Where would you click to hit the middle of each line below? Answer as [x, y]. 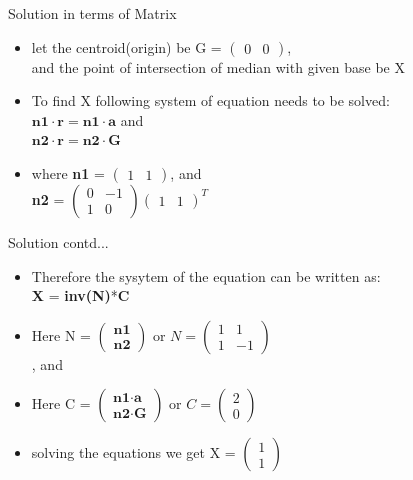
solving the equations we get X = [133, 452]
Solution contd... [58, 241]
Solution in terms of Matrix [92, 13]
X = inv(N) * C [80, 295]
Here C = [61, 403]
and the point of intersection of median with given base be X [218, 66]
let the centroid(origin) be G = [126, 46]
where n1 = [68, 172]
